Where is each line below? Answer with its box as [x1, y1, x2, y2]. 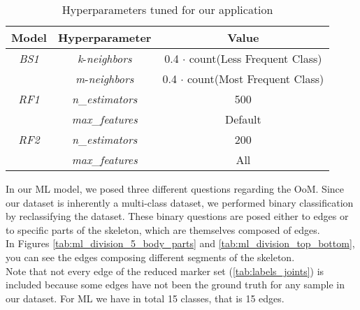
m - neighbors [75, 71, 134, 87]
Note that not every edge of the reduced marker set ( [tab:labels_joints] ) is [6, 263, 324, 278]
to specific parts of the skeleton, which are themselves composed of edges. [6, 222, 320, 237]
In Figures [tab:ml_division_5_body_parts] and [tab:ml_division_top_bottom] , [6, 236, 355, 251]
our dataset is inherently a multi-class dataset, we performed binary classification [6, 195, 354, 209]
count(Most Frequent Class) [187, 71, 324, 87]
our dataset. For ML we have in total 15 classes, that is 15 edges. [6, 290, 285, 305]
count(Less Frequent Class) [189, 50, 322, 66]
